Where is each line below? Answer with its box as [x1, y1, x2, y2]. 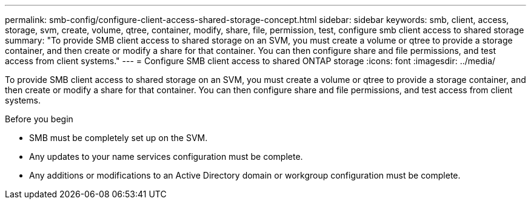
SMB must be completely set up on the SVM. [29, 133, 208, 143]
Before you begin [5, 114, 73, 124]
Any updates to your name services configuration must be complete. [29, 151, 303, 162]
